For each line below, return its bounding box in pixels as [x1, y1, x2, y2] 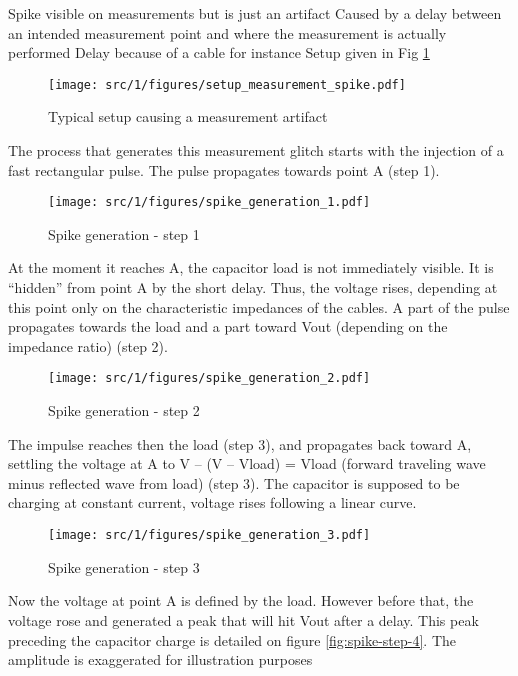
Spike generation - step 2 [48, 400, 200, 421]
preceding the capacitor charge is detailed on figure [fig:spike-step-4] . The [8, 629, 456, 650]
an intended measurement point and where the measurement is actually [8, 22, 447, 43]
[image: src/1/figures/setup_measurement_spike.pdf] [48, 77, 406, 92]
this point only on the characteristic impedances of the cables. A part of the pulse [8, 296, 510, 317]
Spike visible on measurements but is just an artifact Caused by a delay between [8, 3, 502, 23]
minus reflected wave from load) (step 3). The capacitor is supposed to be [8, 472, 460, 493]
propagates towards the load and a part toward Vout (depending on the [8, 316, 448, 337]
